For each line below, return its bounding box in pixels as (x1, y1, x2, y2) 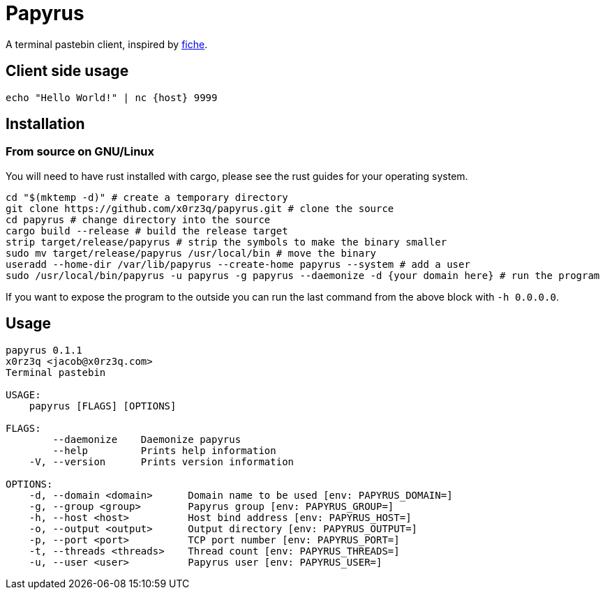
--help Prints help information (52, 444, 276, 456)
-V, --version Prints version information (29, 455, 294, 467)
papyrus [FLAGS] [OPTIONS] (29, 400, 177, 412)
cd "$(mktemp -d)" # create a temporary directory (6, 191, 288, 203)
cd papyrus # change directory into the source (6, 213, 271, 225)
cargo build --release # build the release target (6, 225, 288, 236)
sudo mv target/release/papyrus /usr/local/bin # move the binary (6, 247, 377, 259)
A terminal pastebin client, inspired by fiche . (6, 38, 208, 50)
